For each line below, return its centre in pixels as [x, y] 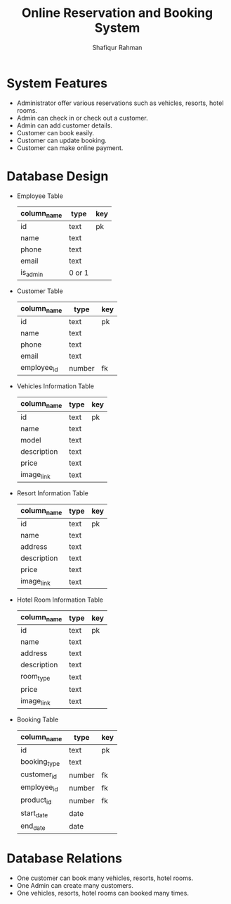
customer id [39, 775]
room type [35, 677]
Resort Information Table [52, 493]
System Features [57, 83]
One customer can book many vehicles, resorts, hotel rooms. [105, 878]
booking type [40, 762]
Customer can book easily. [55, 132]
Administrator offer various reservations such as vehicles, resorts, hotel [120, 103]
